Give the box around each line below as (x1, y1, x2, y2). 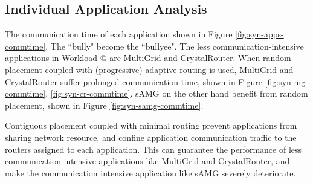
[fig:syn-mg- (265, 75, 308, 88)
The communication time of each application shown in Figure (5, 28, 233, 40)
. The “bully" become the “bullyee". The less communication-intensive (45, 39, 304, 52)
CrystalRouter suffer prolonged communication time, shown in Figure (5, 75, 262, 88)
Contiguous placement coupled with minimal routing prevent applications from (5, 119, 297, 132)
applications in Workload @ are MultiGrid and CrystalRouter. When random (5, 51, 291, 64)
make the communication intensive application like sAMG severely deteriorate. (5, 166, 296, 179)
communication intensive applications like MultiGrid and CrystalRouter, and (5, 155, 290, 167)
